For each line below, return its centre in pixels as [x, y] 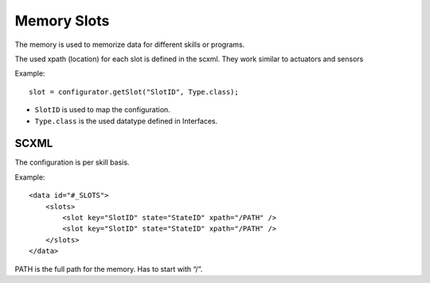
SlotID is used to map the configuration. [102, 110]
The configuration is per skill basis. [72, 162]
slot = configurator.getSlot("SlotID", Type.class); [134, 92]
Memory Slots [62, 21]
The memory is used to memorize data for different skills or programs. [130, 45]
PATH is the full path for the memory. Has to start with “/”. [109, 269]
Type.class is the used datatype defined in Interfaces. [126, 121]
